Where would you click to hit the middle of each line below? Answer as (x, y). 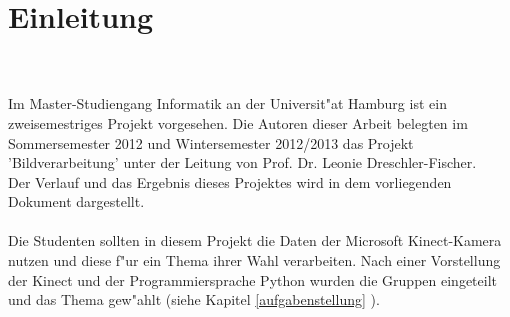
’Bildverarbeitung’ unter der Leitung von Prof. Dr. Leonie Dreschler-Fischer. (242, 162)
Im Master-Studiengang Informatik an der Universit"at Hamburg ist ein (227, 103)
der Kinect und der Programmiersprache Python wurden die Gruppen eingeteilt (252, 279)
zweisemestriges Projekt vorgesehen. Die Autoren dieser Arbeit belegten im (238, 122)
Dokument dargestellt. (76, 201)
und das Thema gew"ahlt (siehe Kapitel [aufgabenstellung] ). (194, 299)
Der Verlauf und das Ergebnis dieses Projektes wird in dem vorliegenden (230, 181)
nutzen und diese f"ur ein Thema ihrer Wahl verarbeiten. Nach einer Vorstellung (254, 260)
